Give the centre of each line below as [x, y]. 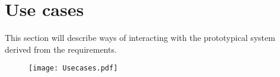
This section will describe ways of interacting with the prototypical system [140, 38]
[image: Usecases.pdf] [73, 68]
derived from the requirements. [61, 49]
